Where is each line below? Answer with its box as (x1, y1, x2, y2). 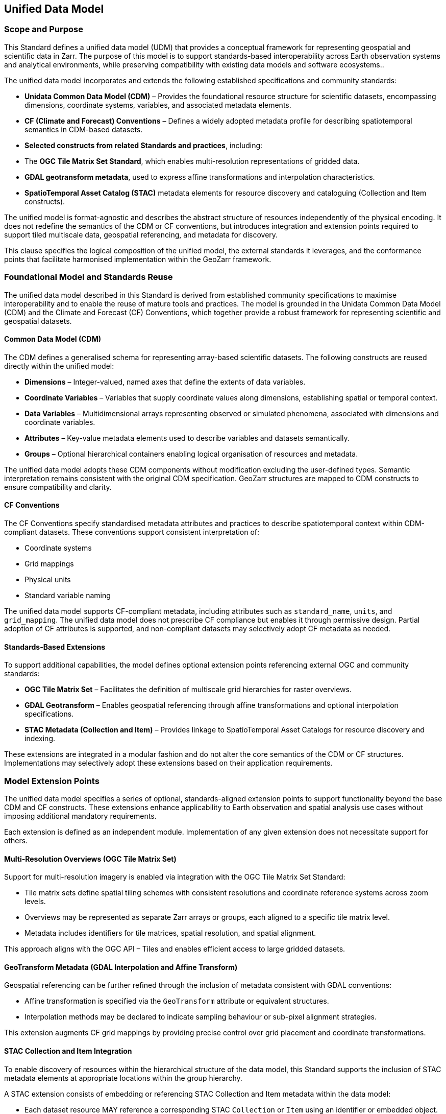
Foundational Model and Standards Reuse (4, 272, 173, 282)
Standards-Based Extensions (4, 642, 106, 651)
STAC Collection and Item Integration (4, 1047, 132, 1055)
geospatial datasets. (4, 316, 72, 325)
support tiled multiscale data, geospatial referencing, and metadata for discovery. (4, 230, 278, 239)
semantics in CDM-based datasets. (24, 125, 143, 134)
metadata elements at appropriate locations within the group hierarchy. (4, 1073, 242, 1082)
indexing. (24, 734, 56, 743)
